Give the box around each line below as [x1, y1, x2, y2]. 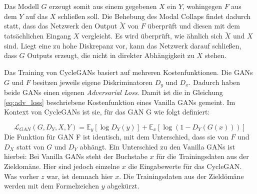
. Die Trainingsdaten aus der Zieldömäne [119, 170, 244, 181]
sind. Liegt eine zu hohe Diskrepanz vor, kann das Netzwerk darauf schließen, [4, 40, 241, 50]
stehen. [204, 50, 226, 60]
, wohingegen [182, 1, 222, 11]
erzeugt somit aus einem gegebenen [49, 1, 157, 11]
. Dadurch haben [188, 76, 240, 87]
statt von [16, 141, 44, 151]
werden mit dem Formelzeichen [4, 180, 99, 191]
